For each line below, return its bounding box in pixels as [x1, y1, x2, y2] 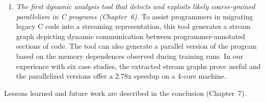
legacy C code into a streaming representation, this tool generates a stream [16, 21, 251, 31]
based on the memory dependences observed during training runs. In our [16, 50, 243, 61]
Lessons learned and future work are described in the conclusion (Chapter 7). [4, 87, 247, 98]
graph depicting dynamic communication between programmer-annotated [16, 30, 246, 41]
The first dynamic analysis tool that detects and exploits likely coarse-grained [16, 1, 255, 11]
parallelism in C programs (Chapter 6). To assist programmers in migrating [16, 11, 253, 21]
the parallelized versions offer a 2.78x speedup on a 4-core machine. [16, 71, 226, 81]
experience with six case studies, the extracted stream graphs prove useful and [16, 60, 261, 71]
